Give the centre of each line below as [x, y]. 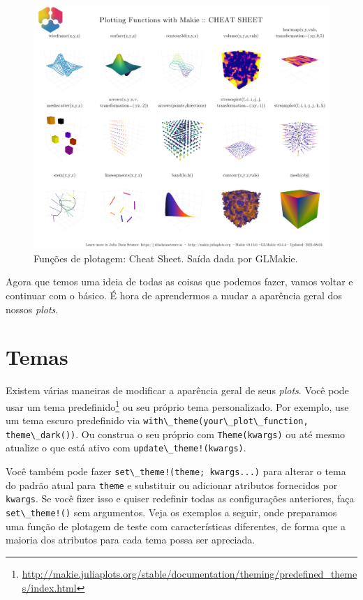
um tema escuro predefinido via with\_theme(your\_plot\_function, [157, 420]
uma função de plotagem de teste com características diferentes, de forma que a [176, 526]
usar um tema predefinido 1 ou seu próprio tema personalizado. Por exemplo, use [177, 405]
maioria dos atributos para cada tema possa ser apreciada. [131, 540]
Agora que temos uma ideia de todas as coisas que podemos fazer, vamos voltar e [179, 282]
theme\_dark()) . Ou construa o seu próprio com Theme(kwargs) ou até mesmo [176, 434]
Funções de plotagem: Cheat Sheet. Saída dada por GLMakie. [166, 258]
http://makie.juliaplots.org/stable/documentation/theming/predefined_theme [190, 573]
